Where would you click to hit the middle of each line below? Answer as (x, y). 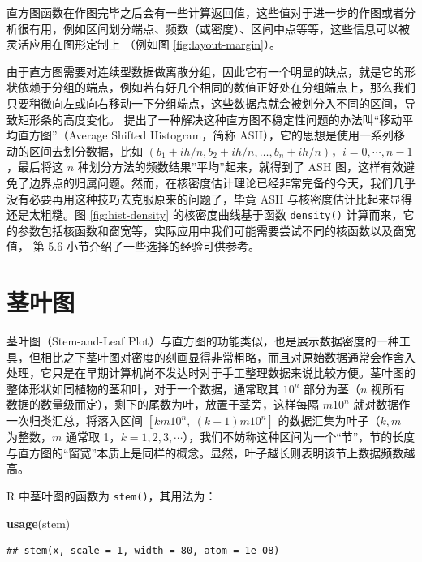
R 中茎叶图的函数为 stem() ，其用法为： (112, 495)
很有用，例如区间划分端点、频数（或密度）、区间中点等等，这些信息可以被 (213, 28)
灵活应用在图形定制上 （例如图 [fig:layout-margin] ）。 (144, 44)
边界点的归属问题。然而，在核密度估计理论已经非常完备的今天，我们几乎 (222, 182)
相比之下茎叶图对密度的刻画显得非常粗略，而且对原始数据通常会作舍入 (228, 356)
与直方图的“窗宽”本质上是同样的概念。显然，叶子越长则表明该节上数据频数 (205, 452)
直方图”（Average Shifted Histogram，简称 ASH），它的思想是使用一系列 (205, 135)
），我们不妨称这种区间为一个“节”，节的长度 (299, 437)
